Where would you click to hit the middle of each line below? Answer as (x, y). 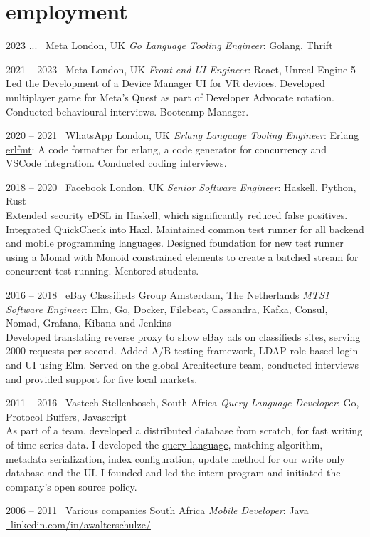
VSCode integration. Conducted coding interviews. (116, 163)
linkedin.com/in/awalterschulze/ (80, 524)
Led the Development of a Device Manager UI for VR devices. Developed (165, 83)
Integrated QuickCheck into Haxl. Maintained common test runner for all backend (185, 229)
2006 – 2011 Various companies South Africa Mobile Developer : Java (157, 510)
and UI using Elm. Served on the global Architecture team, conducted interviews (182, 364)
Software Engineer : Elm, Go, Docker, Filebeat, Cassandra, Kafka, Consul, (167, 308)
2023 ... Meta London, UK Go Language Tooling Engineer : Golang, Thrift (169, 45)
